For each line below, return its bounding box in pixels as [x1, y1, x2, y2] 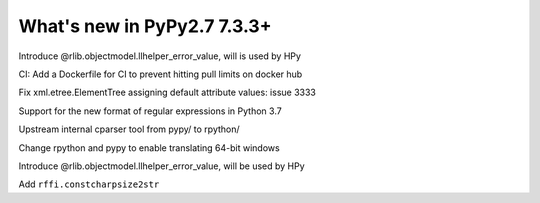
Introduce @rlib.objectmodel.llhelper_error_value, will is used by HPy [18, 50, 302, 62]
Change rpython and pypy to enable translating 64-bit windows [18, 141, 280, 154]
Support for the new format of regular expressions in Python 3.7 [18, 105, 282, 117]
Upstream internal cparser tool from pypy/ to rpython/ [18, 123, 240, 135]
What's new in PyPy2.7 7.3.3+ [18, 15, 272, 37]
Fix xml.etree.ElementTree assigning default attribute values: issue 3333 [18, 86, 317, 99]
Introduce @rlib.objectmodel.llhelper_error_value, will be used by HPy [18, 160, 305, 172]
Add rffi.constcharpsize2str [18, 178, 160, 190]
